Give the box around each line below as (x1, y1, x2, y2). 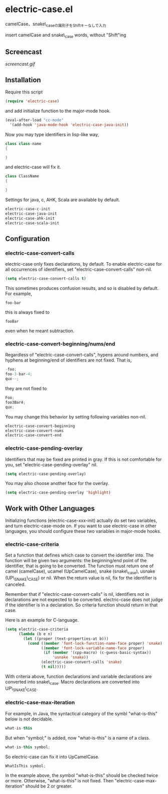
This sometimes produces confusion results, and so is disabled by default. (5, 285, 159, 291)
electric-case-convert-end (5, 433, 62, 438)
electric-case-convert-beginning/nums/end (5, 340, 115, 347)
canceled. (5, 581, 26, 588)
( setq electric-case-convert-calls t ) (5, 276, 86, 281)
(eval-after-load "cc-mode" (5, 117, 64, 123)
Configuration (5, 234, 50, 243)
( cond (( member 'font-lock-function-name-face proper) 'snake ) (27, 641, 163, 646)
